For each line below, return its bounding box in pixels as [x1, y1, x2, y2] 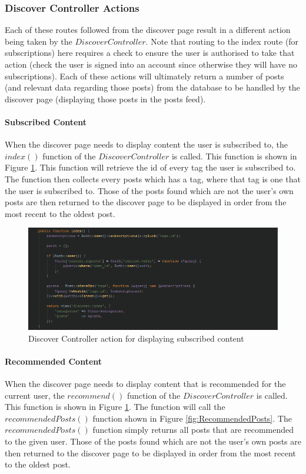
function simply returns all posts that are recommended [92, 423, 294, 436]
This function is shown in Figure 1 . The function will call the [5, 400, 225, 413]
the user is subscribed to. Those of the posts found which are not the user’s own [5, 184, 294, 196]
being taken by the [5, 35, 72, 47]
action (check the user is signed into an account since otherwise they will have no [5, 58, 298, 70]
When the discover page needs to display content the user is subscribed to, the [5, 138, 288, 151]
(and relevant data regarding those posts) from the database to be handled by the [5, 81, 300, 94]
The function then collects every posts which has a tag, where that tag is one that [5, 172, 301, 185]
